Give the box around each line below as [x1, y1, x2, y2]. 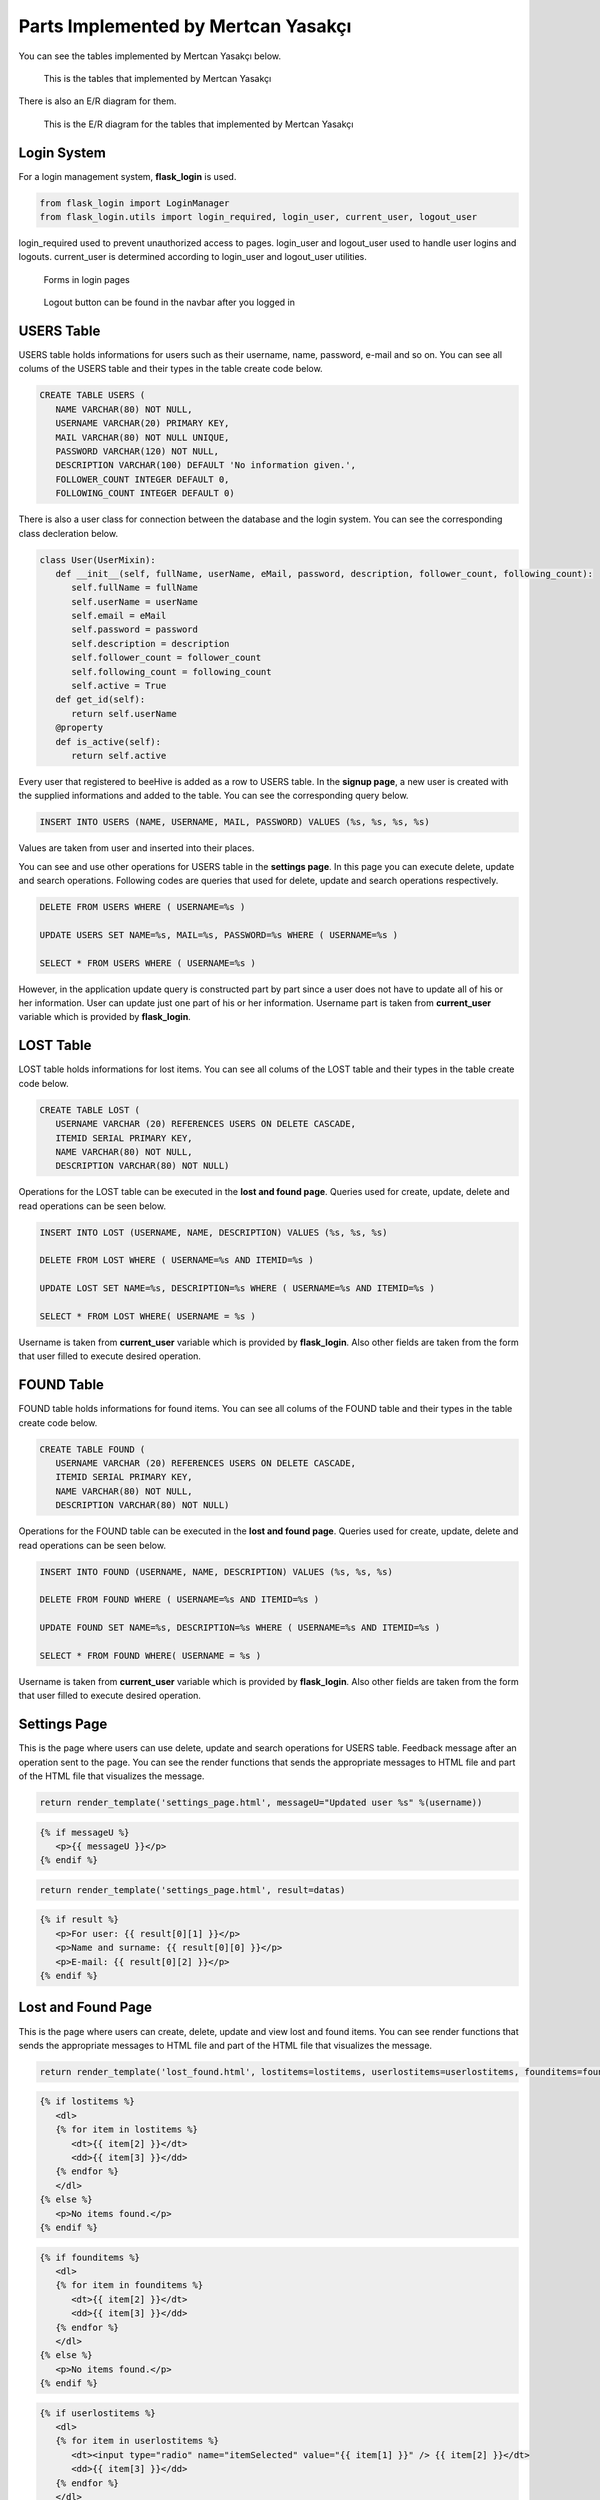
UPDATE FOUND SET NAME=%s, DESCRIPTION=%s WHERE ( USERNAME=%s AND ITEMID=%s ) [39, 1622, 441, 1634]
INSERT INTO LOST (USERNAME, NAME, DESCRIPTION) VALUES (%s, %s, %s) [39, 1226, 388, 1238]
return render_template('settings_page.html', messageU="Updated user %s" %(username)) [39, 1796, 483, 1808]
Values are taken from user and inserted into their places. [18, 842, 255, 854]
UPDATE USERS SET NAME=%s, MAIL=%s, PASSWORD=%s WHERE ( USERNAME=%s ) [39, 929, 399, 940]
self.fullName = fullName [71, 582, 199, 594]
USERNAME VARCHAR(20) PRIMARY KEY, [55, 418, 230, 429]
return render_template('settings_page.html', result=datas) [39, 1884, 346, 1895]
